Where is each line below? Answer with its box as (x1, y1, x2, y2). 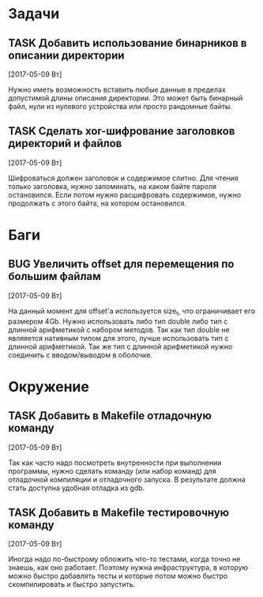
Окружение (8, 377, 89, 395)
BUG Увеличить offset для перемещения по (8, 258, 235, 271)
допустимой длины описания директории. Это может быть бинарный (8, 93, 243, 103)
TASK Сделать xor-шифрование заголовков (8, 124, 235, 138)
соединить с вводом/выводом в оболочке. (8, 350, 153, 360)
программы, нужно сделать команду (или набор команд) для (8, 466, 216, 475)
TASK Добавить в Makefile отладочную (8, 409, 212, 423)
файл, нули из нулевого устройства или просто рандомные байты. (8, 102, 233, 111)
